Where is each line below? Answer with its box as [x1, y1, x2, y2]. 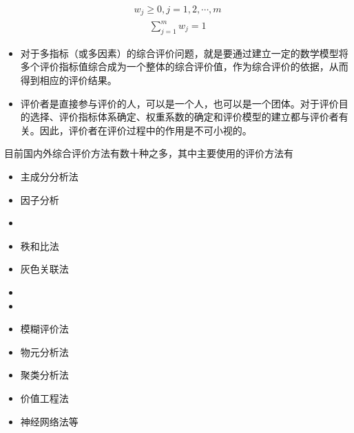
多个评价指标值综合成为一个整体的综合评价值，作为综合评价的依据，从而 [20, 59, 348, 74]
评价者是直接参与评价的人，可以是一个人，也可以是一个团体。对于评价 [20, 96, 339, 110]
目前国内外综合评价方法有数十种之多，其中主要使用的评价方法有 [4, 146, 293, 160]
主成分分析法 [20, 169, 79, 183]
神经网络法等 [20, 414, 79, 428]
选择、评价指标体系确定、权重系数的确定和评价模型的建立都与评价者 [30, 109, 339, 124]
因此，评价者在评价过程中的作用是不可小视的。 [39, 123, 252, 137]
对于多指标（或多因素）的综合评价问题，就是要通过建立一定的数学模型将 [20, 45, 348, 60]
